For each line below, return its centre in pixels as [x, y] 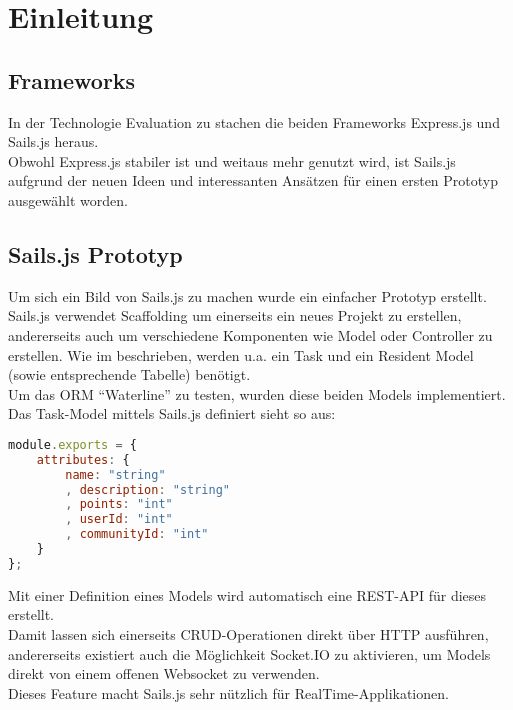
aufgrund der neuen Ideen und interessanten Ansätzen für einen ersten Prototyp [253, 180]
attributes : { [83, 459]
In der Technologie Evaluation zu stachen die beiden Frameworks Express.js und [254, 121]
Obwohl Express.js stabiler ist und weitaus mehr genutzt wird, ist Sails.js [232, 160]
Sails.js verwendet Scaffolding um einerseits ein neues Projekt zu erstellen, [235, 315]
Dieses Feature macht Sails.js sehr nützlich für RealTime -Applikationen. [228, 692]
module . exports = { [72, 444]
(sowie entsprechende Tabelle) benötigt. [129, 374]
